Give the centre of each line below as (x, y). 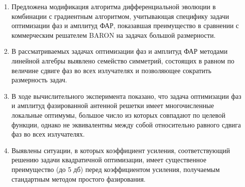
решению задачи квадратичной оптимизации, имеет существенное (109, 160)
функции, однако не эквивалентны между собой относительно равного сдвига (126, 124)
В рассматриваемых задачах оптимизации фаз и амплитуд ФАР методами (119, 51)
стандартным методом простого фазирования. (78, 179)
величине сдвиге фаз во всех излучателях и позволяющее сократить (111, 70)
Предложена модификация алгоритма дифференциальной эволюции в (114, 6)
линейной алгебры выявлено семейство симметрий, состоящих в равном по (123, 60)
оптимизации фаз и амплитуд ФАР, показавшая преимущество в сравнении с (125, 25)
